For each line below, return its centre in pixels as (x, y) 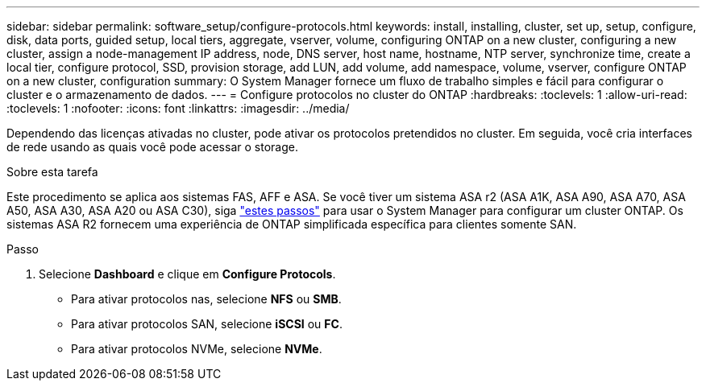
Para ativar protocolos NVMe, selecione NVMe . (197, 349)
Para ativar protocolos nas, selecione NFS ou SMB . (206, 299)
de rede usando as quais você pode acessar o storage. (152, 147)
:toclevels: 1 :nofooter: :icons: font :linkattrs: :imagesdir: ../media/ (178, 108)
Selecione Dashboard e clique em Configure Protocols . (187, 274)
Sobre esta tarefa (52, 172)
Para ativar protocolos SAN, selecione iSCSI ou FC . (207, 324)
